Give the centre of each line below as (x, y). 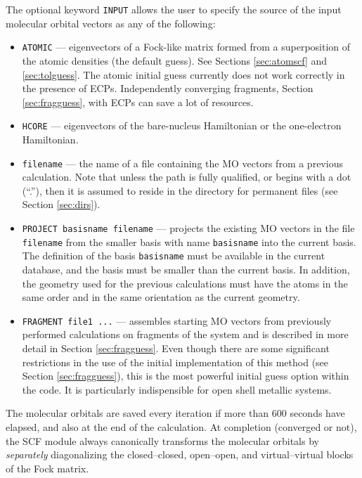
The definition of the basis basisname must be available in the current (174, 256)
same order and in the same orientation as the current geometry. (161, 297)
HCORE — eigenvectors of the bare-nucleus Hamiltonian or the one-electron (182, 125)
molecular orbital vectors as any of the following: (111, 23)
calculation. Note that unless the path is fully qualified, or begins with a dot (187, 177)
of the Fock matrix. (47, 468)
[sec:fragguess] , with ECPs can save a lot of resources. (138, 102)
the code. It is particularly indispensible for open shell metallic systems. (177, 389)
